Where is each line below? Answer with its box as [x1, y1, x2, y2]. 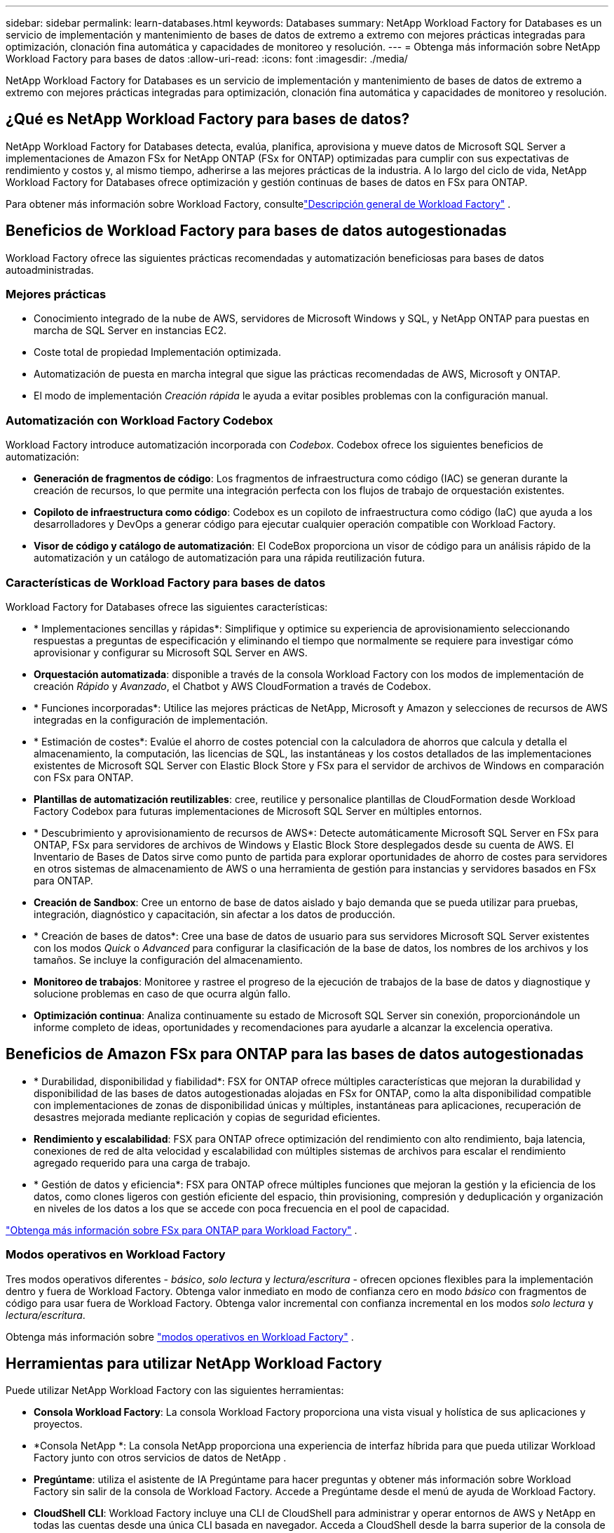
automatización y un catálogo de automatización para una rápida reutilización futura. [34, 552, 425, 564]
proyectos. [34, 1418, 83, 1431]
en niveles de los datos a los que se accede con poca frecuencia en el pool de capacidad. [34, 1202, 450, 1214]
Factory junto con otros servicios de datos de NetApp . [34, 1452, 287, 1464]
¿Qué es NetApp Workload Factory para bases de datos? [6, 110, 410, 128]
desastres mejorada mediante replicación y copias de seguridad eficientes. [34, 1110, 381, 1123]
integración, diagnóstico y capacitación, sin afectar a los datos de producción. [34, 908, 395, 920]
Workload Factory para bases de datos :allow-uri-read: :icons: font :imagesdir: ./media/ [6, 53, 408, 65]
